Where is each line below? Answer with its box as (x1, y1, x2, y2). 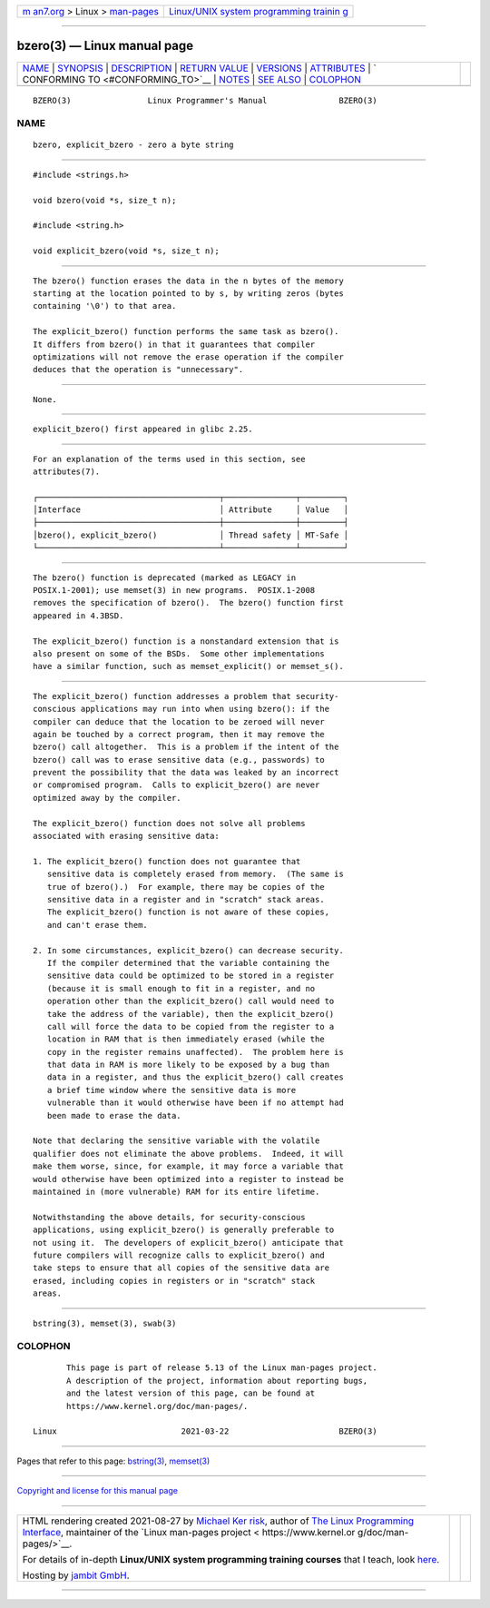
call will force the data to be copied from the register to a (46, 1021, 335, 1031)
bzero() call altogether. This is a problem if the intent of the (33, 742, 339, 753)
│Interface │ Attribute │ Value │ (33, 505, 349, 515)
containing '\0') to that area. (33, 301, 177, 311)
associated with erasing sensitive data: (33, 831, 220, 842)
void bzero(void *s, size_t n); (33, 195, 177, 205)
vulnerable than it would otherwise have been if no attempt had (46, 1098, 344, 1108)
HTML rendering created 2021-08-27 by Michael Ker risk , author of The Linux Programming (22, 1514, 415, 1527)
